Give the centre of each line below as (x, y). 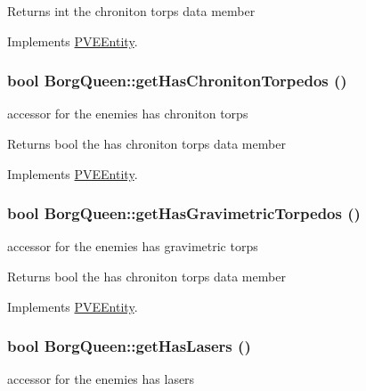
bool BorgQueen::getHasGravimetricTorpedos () (184, 213)
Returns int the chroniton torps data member (131, 11)
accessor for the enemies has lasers (101, 379)
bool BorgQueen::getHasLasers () (129, 346)
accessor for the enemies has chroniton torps (128, 114)
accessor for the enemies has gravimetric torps (133, 246)
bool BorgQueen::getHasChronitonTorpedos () (177, 81)
